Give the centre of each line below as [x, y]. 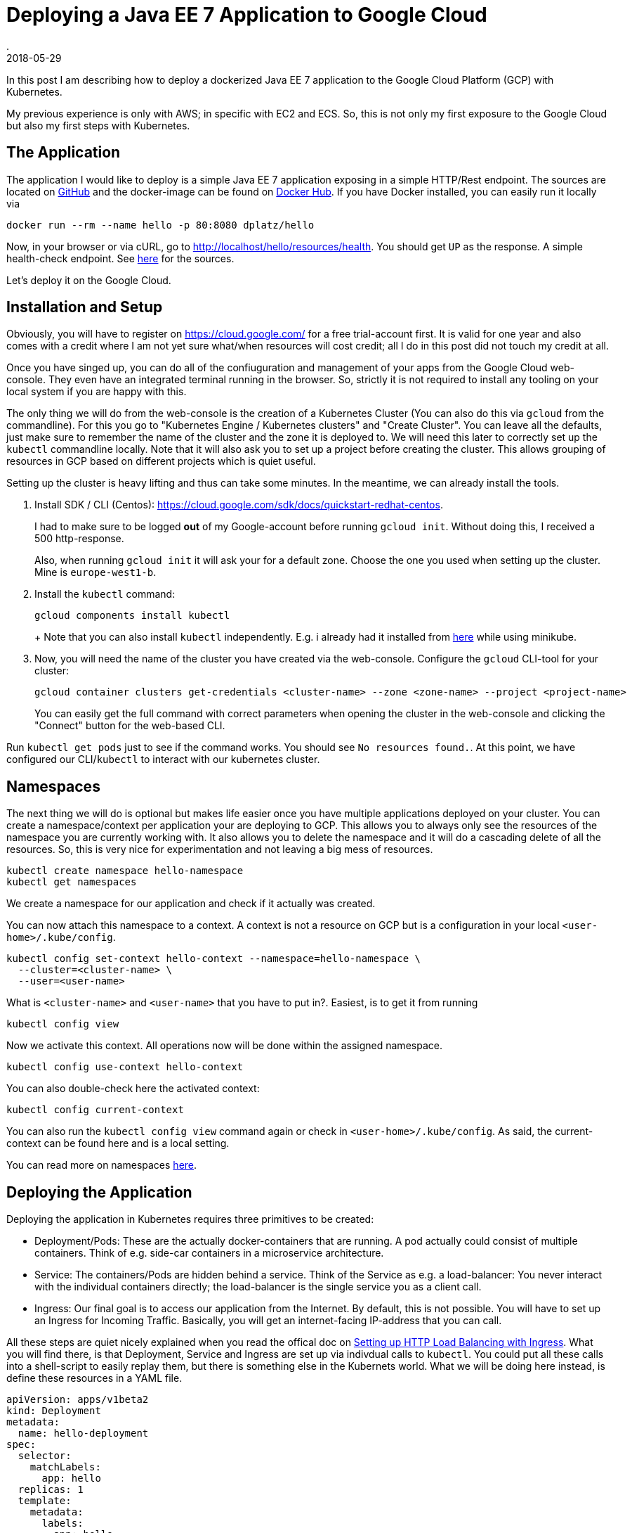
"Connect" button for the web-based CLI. [130, 726]
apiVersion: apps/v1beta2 [78, 1400]
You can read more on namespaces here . [102, 1165]
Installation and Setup [85, 307]
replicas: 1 [51, 1490]
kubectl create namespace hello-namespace [125, 871]
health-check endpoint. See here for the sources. [120, 258]
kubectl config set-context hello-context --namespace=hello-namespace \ [214, 959]
